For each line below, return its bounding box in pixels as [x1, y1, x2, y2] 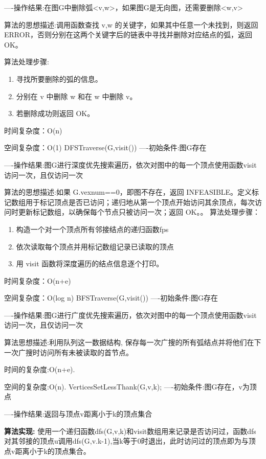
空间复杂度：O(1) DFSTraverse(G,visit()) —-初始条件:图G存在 [4, 142, 207, 153]
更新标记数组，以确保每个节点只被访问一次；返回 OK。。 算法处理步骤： [18, 206, 260, 217]
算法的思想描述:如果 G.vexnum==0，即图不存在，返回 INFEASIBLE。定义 [4, 187, 252, 197]
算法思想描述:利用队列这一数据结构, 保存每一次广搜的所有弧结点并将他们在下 [4, 337, 261, 348]
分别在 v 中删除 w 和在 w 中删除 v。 [16, 90, 137, 101]
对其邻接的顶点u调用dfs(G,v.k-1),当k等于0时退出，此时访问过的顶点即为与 [4, 435, 249, 446]
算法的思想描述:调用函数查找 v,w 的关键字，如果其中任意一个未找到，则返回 [4, 19, 258, 30]
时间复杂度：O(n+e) [4, 275, 71, 286]
